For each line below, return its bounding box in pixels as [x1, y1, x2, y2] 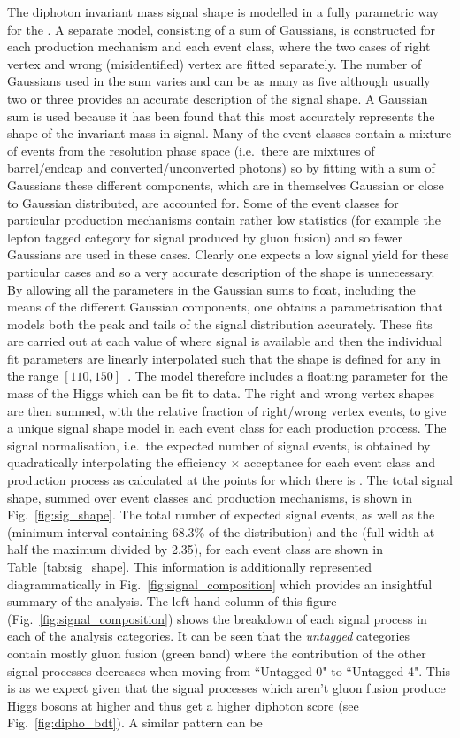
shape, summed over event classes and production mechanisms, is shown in [7, 488, 413, 506]
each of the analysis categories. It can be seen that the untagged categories [7, 627, 410, 645]
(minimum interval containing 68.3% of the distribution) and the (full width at [7, 522, 435, 541]
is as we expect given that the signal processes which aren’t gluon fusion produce [7, 679, 446, 697]
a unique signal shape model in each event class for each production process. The [7, 419, 447, 437]
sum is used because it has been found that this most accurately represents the [7, 106, 435, 125]
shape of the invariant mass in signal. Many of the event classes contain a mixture [7, 124, 452, 142]
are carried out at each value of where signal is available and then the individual [7, 332, 442, 350]
